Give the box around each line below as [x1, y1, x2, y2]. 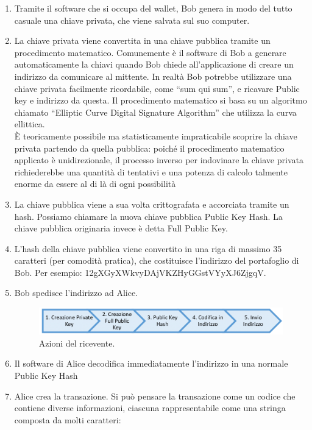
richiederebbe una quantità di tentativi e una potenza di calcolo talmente [14, 165, 288, 178]
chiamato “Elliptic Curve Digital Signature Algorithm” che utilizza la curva [14, 105, 297, 118]
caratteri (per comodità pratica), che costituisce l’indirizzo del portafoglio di [14, 254, 299, 267]
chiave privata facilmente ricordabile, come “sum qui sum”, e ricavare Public [14, 82, 300, 94]
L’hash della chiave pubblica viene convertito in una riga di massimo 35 [14, 242, 282, 255]
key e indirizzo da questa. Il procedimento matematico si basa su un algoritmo [14, 94, 307, 107]
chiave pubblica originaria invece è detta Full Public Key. [14, 222, 228, 234]
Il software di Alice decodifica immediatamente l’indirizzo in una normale [14, 357, 288, 370]
